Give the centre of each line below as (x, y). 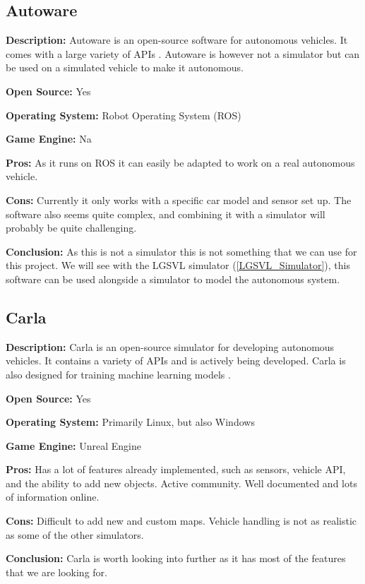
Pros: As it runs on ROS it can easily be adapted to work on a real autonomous (180, 162)
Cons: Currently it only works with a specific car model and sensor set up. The (179, 199)
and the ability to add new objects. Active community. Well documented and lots (181, 483)
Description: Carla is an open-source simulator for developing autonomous (170, 346)
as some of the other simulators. (75, 534)
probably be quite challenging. (71, 228)
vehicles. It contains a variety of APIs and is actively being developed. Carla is (176, 360)
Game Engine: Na (49, 139)
